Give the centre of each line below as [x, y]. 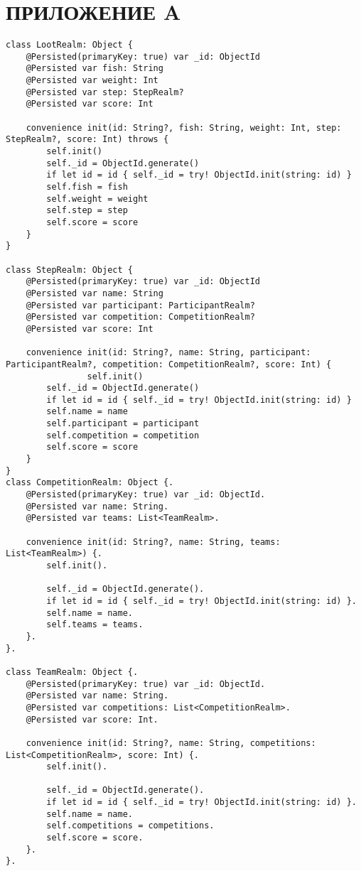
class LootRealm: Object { [69, 45]
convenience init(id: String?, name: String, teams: [153, 542]
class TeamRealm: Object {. [72, 672]
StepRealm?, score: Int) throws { [87, 140]
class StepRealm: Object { [69, 270]
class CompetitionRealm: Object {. [90, 483]
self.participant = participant [123, 424]
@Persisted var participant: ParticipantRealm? [140, 305]
